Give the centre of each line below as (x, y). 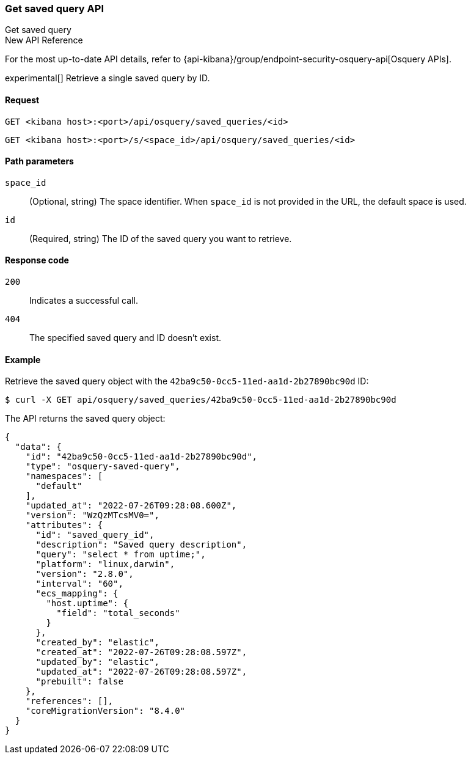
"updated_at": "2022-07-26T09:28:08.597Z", (141, 672)
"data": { (38, 447)
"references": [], (69, 701)
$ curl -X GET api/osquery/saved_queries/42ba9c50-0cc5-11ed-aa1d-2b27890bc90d (201, 400)
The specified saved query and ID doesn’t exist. (126, 338)
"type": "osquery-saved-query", (103, 467)
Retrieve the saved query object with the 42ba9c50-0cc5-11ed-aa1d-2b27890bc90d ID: (187, 381)
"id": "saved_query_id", (95, 535)
